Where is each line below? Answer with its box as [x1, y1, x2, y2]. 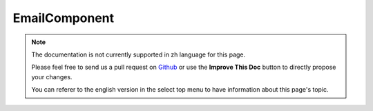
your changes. [31, 72, 73, 81]
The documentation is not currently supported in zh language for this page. [31, 50, 246, 59]
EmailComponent [12, 10, 115, 26]
